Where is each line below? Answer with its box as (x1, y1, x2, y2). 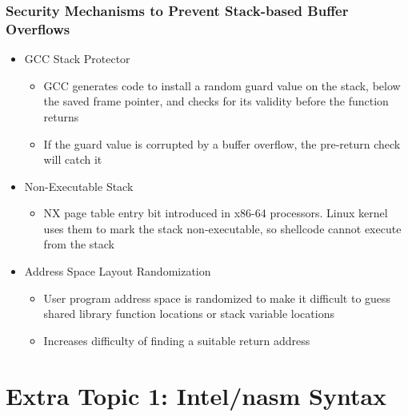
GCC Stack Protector (24, 50, 130, 67)
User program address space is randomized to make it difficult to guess (43, 289, 391, 306)
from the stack (43, 236, 114, 252)
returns (43, 108, 79, 125)
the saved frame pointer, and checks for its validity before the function (43, 93, 389, 109)
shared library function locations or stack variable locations (43, 305, 334, 322)
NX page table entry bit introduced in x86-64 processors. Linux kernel (43, 205, 388, 221)
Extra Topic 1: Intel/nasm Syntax (6, 379, 387, 411)
